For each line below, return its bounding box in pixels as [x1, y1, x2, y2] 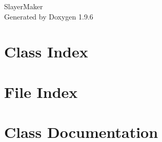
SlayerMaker [4, 1, 43, 11]
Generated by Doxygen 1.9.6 [4, 11, 93, 22]
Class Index [4, 41, 88, 62]
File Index [4, 81, 78, 102]
